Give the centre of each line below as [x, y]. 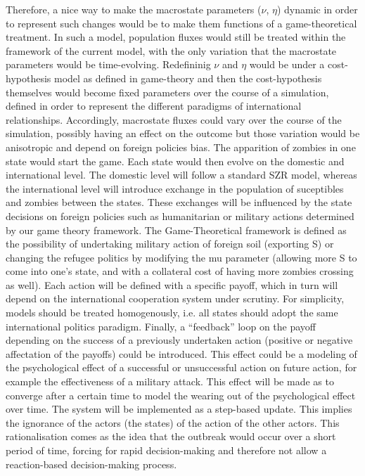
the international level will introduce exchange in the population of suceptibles [175, 188]
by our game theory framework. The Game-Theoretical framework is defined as [176, 230]
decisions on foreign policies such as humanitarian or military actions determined [180, 216]
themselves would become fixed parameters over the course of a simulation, [167, 92]
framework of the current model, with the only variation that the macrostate [171, 50]
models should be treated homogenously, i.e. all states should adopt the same [172, 313]
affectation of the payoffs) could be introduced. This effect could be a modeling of [181, 353]
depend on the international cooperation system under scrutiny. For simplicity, [175, 298]
